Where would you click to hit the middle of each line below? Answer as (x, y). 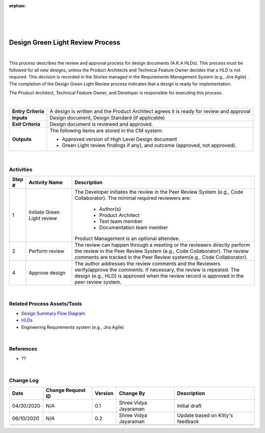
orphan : (17, 6)
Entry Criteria (28, 111)
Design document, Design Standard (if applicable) (107, 118)
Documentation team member (133, 227)
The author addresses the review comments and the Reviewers (147, 263)
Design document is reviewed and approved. (101, 124)
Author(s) (110, 209)
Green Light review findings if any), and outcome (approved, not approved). (149, 145)
